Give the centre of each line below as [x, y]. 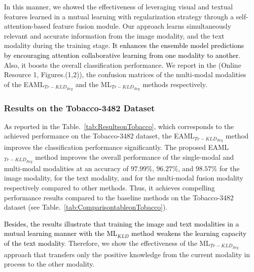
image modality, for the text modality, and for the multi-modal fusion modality [124, 178]
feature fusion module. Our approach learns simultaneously [142, 26]
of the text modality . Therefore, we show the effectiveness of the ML [107, 243]
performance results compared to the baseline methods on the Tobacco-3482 [119, 197]
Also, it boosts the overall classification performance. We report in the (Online [123, 65]
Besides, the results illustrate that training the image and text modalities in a [122, 223]
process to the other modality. [49, 264]
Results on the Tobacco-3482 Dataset [79, 108]
